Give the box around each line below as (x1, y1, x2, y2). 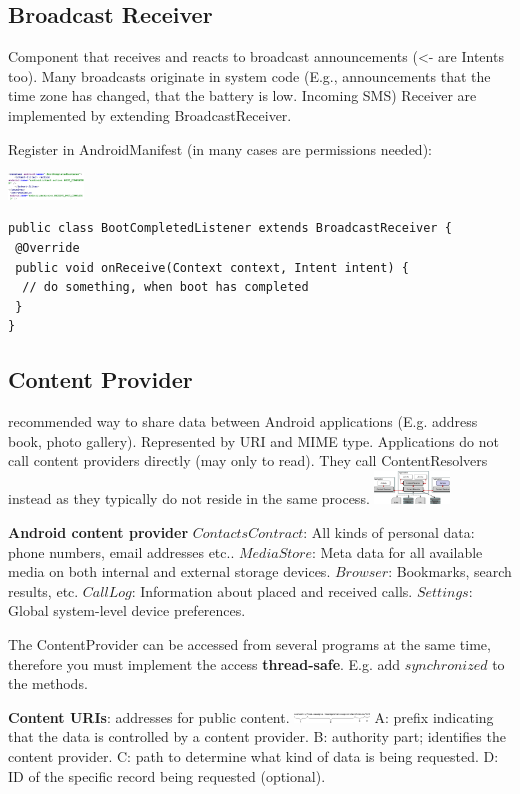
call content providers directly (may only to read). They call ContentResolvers (8, 450, 488, 471)
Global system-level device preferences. (8, 600, 246, 621)
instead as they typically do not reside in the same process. (8, 488, 370, 509)
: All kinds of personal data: (303, 521, 475, 542)
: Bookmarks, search (388, 561, 512, 582)
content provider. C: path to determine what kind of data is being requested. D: (8, 745, 499, 766)
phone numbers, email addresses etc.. (8, 541, 235, 562)
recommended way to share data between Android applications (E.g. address (8, 411, 478, 432)
